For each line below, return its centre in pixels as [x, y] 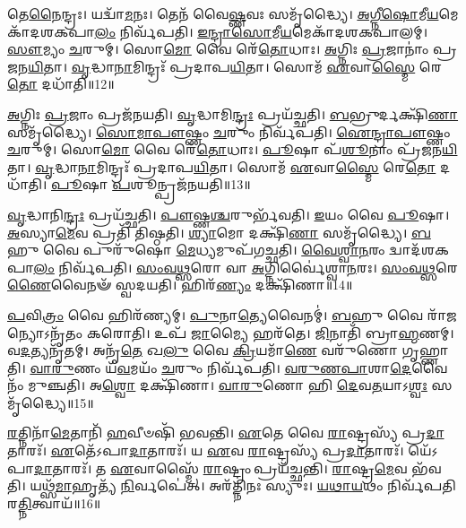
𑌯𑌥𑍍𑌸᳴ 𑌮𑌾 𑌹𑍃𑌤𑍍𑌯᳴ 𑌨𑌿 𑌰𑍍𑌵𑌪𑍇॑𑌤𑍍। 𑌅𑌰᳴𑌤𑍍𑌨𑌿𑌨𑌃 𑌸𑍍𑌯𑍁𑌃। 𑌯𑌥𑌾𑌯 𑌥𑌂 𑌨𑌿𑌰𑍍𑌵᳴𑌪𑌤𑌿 [243, 485]
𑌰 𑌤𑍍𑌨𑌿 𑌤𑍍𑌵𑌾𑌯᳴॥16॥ [54, 502]
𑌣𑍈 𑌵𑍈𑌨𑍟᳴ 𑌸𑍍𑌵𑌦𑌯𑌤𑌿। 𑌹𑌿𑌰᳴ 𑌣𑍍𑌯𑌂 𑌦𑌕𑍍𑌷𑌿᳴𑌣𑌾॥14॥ [180, 285]
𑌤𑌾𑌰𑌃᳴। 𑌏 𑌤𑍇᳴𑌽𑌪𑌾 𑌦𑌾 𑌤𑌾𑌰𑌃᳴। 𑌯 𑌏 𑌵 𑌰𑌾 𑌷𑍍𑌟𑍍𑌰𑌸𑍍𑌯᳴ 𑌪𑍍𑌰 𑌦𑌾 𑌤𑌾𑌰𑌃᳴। [206, 450]
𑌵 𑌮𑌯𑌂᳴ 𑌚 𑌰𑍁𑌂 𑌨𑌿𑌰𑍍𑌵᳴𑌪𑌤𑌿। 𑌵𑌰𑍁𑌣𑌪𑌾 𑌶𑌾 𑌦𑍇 [264, 367]
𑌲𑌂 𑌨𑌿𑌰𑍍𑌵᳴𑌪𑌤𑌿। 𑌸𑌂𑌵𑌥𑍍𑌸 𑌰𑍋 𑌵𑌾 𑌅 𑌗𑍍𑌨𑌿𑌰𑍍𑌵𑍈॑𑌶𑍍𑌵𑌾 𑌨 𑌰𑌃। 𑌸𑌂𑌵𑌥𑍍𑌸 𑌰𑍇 [246, 267]
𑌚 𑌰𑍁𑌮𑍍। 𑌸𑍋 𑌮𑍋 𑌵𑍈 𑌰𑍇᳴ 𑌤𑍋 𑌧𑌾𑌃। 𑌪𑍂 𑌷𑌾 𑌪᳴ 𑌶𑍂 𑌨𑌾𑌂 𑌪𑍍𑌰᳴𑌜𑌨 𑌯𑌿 [233, 149]
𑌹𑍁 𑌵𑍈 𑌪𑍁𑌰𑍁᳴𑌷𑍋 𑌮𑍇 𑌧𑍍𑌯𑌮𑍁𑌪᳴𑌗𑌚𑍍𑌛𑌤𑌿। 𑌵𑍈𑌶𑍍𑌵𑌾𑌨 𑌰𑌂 [196, 250]
